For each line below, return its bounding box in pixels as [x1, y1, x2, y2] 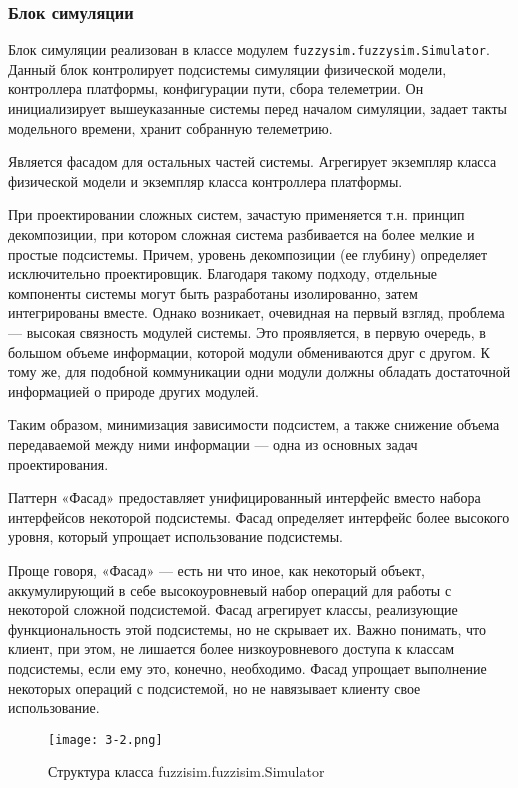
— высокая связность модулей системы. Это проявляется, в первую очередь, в [8, 322, 486, 342]
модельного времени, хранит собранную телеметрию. [8, 117, 333, 138]
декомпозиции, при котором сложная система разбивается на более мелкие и [8, 224, 475, 245]
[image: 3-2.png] [48, 732, 163, 747]
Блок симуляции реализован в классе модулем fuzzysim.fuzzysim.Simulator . [8, 39, 490, 60]
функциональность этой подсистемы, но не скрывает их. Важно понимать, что [8, 618, 486, 639]
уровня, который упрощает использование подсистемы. [8, 526, 343, 547]
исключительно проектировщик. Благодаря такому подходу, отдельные [8, 263, 438, 284]
